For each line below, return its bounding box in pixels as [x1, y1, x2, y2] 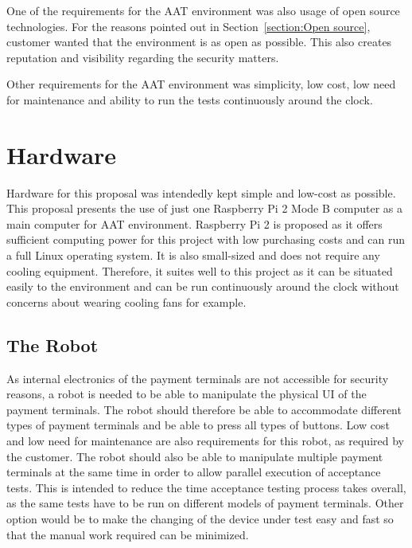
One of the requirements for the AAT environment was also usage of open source [6, 2, 400, 18]
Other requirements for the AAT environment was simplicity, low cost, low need [6, 76, 396, 92]
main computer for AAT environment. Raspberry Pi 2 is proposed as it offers [6, 215, 383, 232]
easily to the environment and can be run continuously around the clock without [6, 278, 399, 295]
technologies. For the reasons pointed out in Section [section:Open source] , [6, 18, 371, 34]
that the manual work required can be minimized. [6, 526, 249, 542]
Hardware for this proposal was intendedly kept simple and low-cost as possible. [6, 184, 396, 201]
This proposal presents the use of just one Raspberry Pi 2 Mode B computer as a [6, 200, 402, 217]
